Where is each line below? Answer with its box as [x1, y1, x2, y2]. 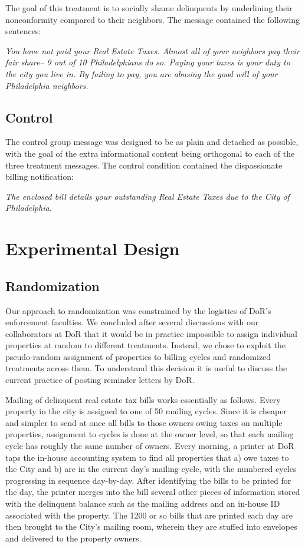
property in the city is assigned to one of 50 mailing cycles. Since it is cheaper [5, 405, 287, 417]
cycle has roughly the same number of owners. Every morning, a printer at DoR [5, 440, 294, 452]
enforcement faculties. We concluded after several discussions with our [5, 316, 259, 328]
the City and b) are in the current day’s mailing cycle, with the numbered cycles [5, 463, 297, 475]
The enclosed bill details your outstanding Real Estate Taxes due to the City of [5, 190, 290, 202]
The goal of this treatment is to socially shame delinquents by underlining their [5, 2, 293, 14]
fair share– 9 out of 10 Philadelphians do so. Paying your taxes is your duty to [5, 56, 290, 68]
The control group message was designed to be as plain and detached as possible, [5, 136, 299, 148]
